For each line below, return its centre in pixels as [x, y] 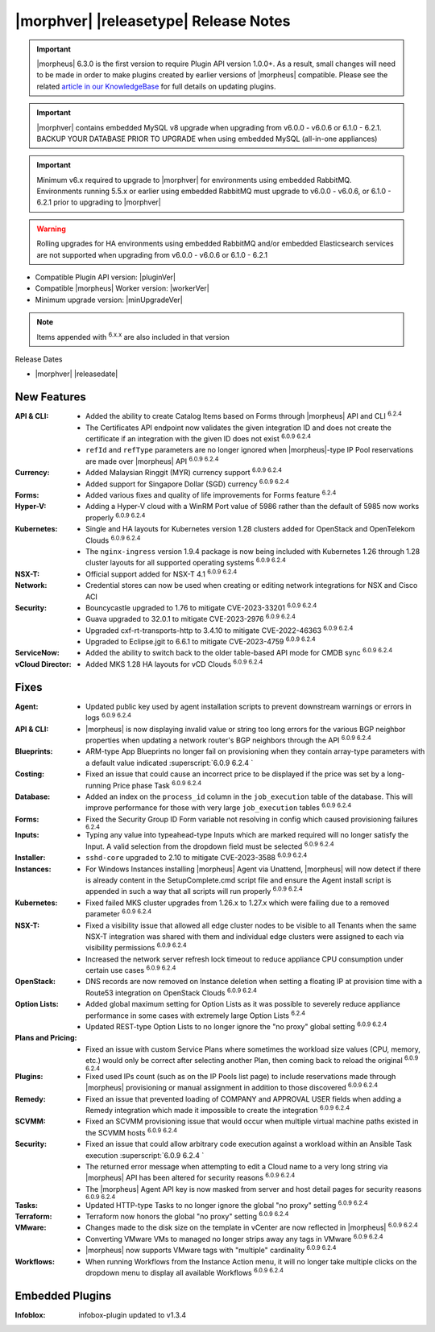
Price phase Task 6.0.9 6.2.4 [157, 784]
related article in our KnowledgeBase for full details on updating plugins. [157, 86]
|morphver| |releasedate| [77, 374]
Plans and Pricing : [46, 1038]
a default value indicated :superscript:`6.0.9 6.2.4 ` [170, 763]
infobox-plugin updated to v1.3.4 [133, 1315]
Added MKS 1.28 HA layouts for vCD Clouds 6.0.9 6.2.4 [174, 663]
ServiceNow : [37, 653]
